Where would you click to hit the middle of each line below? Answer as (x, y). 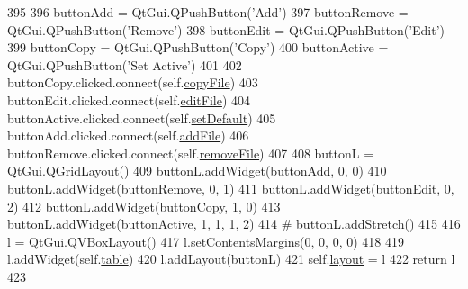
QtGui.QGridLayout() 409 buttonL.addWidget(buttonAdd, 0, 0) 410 (197, 171)
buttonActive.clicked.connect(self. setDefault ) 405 (142, 117)
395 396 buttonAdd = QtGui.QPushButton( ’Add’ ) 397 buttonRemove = (208, 12)
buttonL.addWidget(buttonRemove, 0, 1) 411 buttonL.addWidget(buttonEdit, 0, (231, 188)
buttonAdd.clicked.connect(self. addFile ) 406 (128, 135)
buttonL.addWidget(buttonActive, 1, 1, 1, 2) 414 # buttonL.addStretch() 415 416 (234, 224)
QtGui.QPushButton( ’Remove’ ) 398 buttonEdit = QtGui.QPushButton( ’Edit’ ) (226, 29)
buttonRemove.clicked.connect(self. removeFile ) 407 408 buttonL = (191, 153)
